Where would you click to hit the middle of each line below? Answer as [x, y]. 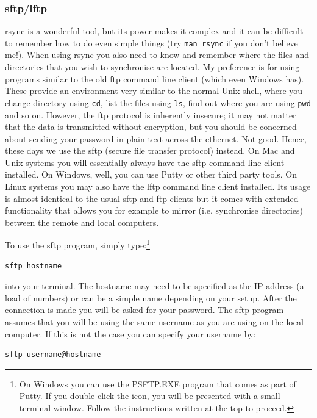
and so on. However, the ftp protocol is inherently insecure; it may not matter [151, 114]
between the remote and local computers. [82, 222]
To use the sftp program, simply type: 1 [77, 244]
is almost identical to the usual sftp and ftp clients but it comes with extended [152, 198]
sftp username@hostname [53, 355]
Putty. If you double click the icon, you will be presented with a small [150, 396]
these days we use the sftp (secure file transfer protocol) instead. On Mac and [150, 150]
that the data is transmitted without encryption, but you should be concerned [151, 127]
